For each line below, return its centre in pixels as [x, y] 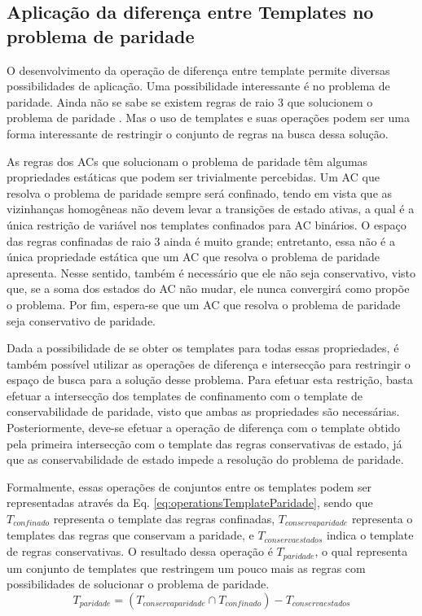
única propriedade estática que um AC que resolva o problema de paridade [193, 257]
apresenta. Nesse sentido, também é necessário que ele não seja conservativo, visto [211, 272]
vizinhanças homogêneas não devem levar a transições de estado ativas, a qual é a [211, 209]
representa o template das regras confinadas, [164, 519]
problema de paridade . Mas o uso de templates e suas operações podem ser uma [208, 118]
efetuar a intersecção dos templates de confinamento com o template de [185, 395]
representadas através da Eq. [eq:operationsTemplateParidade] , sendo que [190, 502]
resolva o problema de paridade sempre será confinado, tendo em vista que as [200, 192]
